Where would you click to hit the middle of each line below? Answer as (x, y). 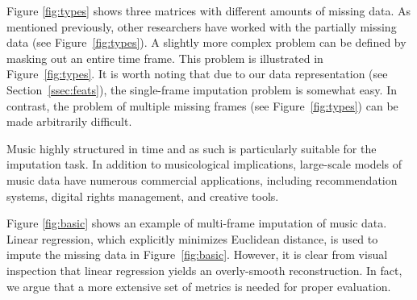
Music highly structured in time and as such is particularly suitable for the (192, 148)
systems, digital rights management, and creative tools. (143, 196)
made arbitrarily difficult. (69, 121)
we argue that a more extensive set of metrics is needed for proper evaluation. (199, 286)
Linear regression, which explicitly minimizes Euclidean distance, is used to (192, 238)
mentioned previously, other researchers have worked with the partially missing (202, 26)
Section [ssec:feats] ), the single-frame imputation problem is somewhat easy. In (202, 89)
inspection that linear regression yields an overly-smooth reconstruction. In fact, (204, 270)
